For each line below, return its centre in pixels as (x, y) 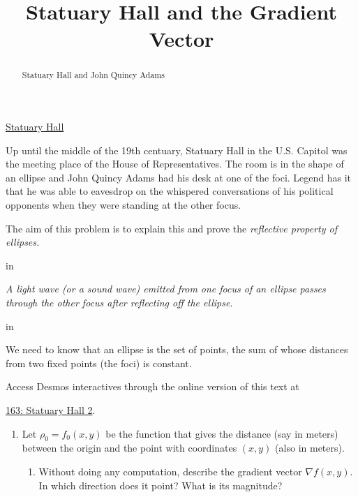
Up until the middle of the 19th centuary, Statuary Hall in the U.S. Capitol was (177, 150)
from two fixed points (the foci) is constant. (99, 363)
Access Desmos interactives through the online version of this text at (152, 386)
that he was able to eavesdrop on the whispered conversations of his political (170, 191)
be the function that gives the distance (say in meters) (222, 433)
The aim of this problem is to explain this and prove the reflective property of (171, 228)
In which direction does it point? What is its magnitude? (161, 485)
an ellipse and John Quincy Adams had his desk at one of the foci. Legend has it (179, 177)
